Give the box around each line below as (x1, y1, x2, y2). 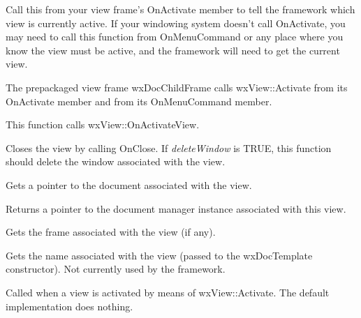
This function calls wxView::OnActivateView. (6, 117, 200, 132)
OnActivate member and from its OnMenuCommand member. (6, 93, 272, 108)
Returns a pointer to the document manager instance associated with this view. (6, 201, 346, 215)
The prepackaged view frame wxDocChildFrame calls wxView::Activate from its (6, 79, 348, 94)
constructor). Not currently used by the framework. (6, 262, 226, 276)
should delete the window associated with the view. (6, 154, 226, 169)
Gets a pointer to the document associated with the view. (6, 177, 252, 192)
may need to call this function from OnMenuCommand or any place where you (6, 29, 344, 44)
